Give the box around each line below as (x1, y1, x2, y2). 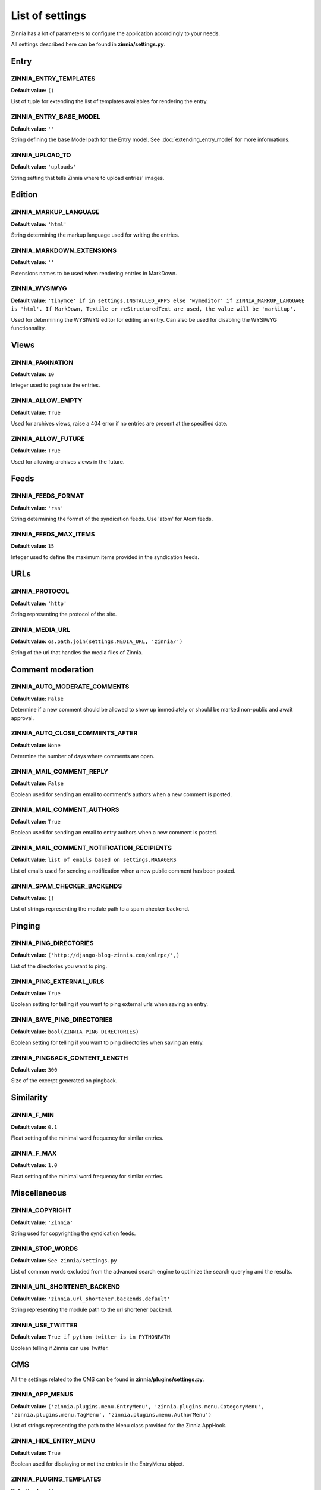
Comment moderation (11, 665, 95, 675)
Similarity (11, 1092, 48, 1103)
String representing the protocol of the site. (11, 611, 117, 618)
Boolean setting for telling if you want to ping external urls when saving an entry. (11, 1001, 208, 1008)
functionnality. (11, 324, 46, 331)
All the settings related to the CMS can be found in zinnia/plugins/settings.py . (11, 1376, 204, 1383)
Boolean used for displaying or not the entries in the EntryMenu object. (11, 1460, 185, 1467)
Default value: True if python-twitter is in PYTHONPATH (11, 1333, 171, 1340)
